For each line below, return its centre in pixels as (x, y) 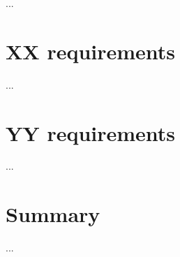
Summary (53, 214)
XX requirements (91, 51)
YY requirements (91, 132)
